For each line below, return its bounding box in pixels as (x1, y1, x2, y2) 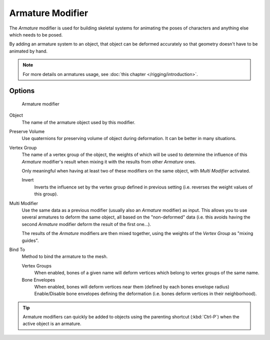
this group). (34, 191, 58, 197)
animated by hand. (9, 48, 47, 54)
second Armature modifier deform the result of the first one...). (21, 221, 151, 227)
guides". (21, 237, 39, 243)
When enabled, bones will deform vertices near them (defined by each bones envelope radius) (34, 283, 229, 289)
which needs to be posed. (9, 31, 63, 37)
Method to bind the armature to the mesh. (21, 253, 108, 259)
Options (9, 86, 35, 95)
